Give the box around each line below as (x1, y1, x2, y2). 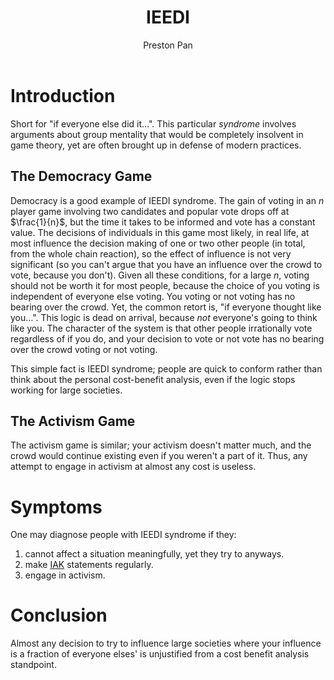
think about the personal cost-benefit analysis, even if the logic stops (10, 373, 296, 385)
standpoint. (10, 659, 57, 671)
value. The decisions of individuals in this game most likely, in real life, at (10, 226, 310, 238)
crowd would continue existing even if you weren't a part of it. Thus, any (10, 450, 308, 462)
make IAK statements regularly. (24, 559, 154, 571)
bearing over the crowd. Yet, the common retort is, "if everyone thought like (10, 301, 322, 313)
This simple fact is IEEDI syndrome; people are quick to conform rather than (10, 362, 323, 375)
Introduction (10, 84, 116, 107)
